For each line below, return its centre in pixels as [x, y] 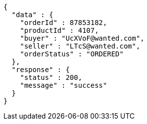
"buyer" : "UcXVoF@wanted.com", [82, 38]
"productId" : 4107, [59, 30]
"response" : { [41, 70]
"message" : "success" [63, 85]
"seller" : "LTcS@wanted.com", [80, 46]
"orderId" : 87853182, [63, 23]
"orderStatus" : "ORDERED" [72, 54]
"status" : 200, [51, 77]
